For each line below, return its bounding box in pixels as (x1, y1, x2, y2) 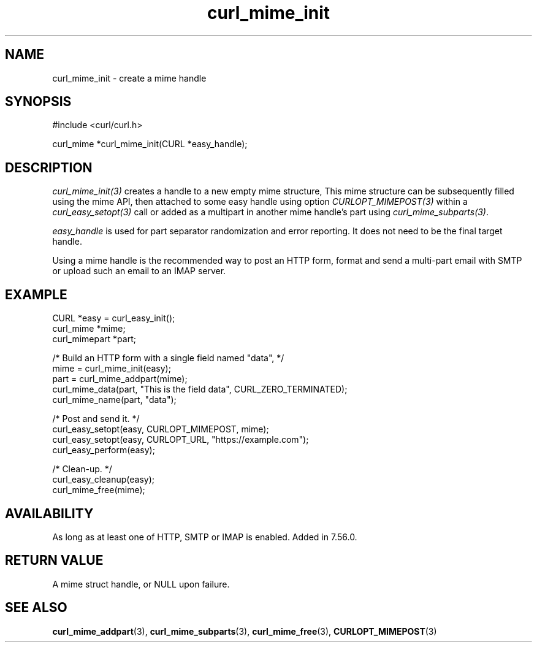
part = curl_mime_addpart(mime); (52, 373, 188, 385)
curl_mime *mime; (52, 323, 126, 334)
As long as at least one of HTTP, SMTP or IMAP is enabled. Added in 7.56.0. (52, 531, 357, 542)
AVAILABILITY (5, 505, 94, 521)
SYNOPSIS (5, 94, 72, 110)
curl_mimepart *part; (52, 334, 136, 345)
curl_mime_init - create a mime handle (52, 72, 207, 83)
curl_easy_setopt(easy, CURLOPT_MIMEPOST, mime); (52, 424, 269, 435)
